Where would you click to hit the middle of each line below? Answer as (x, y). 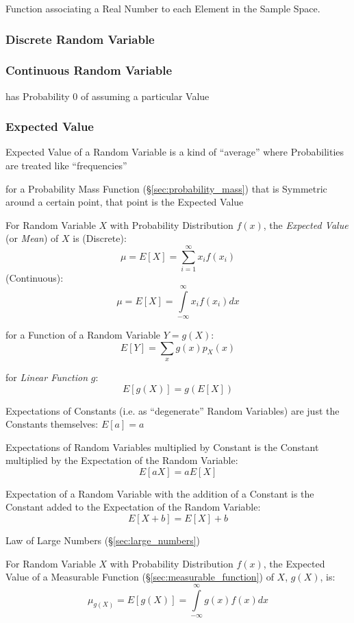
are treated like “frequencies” (66, 166)
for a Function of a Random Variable (83, 334)
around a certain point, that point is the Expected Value (125, 202)
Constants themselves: (52, 424)
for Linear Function (47, 377)
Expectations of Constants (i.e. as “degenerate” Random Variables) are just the (173, 410)
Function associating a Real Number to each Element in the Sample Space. (163, 8)
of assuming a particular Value (145, 96)
